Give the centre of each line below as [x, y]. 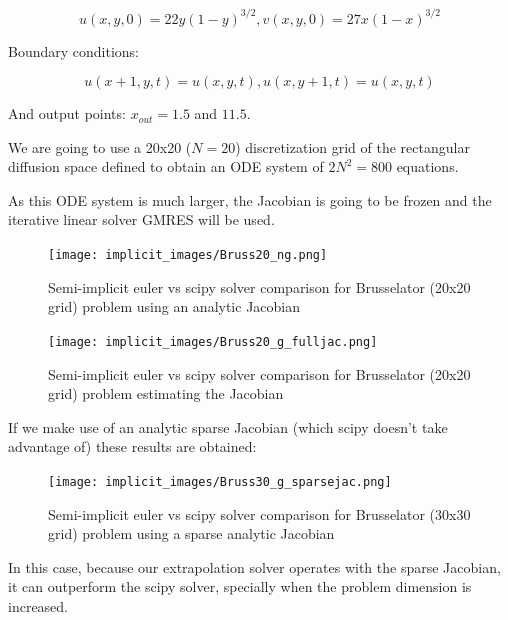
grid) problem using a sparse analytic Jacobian [191, 533]
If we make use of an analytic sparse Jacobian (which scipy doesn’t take [228, 426]
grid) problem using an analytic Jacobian [174, 306]
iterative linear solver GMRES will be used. [141, 219]
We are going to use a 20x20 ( [100, 146]
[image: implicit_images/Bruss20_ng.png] [188, 255]
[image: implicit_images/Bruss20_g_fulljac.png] [213, 341]
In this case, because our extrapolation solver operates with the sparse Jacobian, [254, 566]
